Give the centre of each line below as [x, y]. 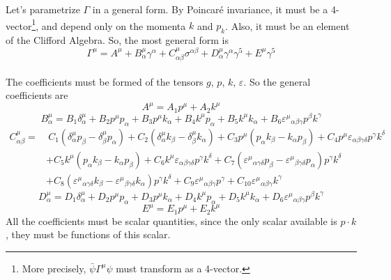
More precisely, [54, 268]
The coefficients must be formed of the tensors [105, 81]
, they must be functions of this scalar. [88, 234]
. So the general [277, 81]
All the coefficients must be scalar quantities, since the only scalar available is [171, 220]
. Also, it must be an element [287, 25]
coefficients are [37, 95]
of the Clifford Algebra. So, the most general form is [117, 40]
